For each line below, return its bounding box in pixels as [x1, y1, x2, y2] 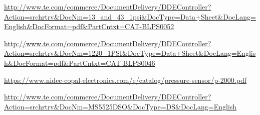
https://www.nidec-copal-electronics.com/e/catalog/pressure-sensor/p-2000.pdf [4, 74, 246, 85]
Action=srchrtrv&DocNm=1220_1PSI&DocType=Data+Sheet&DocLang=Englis [4, 48, 256, 58]
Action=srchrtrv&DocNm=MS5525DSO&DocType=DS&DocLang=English [4, 101, 237, 111]
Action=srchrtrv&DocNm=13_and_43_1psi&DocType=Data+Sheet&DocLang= [4, 11, 256, 22]
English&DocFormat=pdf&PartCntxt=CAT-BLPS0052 [4, 21, 174, 32]
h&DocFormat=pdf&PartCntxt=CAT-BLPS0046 [4, 57, 155, 68]
